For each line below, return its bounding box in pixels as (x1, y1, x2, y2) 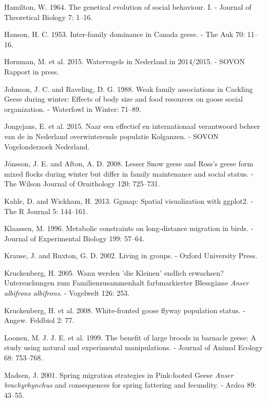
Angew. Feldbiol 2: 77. (4, 315, 74, 326)
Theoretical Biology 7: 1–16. (4, 11, 93, 22)
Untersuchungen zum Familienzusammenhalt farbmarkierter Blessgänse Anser (4, 277, 249, 288)
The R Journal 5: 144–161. (4, 205, 88, 216)
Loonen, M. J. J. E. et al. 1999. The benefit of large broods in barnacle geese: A (4, 332, 256, 342)
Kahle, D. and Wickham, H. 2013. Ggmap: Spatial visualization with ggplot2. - (4, 195, 253, 206)
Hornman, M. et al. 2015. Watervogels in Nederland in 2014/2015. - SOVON (4, 56, 245, 67)
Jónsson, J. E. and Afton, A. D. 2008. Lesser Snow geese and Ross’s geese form (4, 158, 253, 169)
